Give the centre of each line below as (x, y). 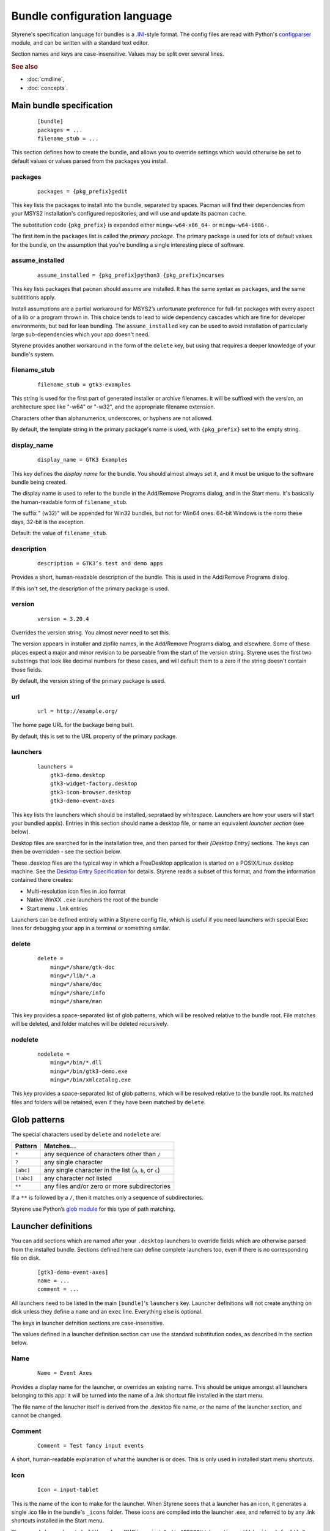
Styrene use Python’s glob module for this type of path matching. (93, 1209)
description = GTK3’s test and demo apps (100, 563)
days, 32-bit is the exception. (48, 522)
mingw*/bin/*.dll (76, 1063)
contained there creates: (42, 880)
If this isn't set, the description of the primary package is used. (90, 589)
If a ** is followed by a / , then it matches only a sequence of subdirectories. (108, 1198)
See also (24, 67)
